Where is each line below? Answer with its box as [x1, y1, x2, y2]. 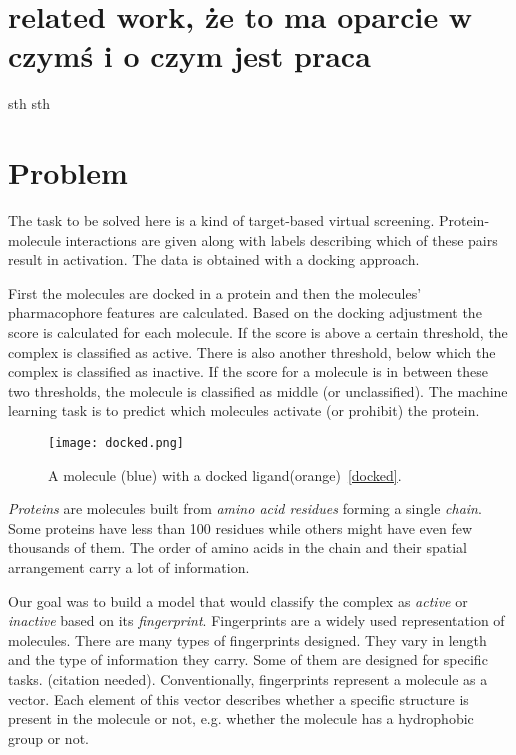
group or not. [8, 727, 89, 748]
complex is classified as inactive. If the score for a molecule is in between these [8, 361, 489, 382]
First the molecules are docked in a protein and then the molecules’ [8, 282, 422, 303]
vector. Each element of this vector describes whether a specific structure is [8, 688, 469, 709]
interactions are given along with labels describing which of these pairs [65, 229, 498, 250]
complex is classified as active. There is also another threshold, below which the [8, 341, 496, 362]
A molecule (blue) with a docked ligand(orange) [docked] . [48, 464, 402, 485]
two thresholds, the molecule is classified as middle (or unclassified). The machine [8, 380, 508, 401]
